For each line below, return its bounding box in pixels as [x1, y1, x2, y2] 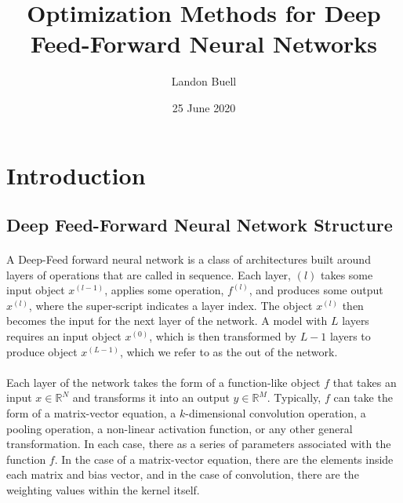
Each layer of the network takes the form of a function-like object [6, 374, 321, 390]
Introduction [6, 159, 146, 191]
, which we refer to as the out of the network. [119, 343, 338, 359]
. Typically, [267, 389, 321, 406]
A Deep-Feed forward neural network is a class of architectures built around [6, 251, 371, 268]
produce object [6, 343, 78, 359]
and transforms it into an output [72, 389, 230, 406]
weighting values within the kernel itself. [6, 481, 200, 498]
